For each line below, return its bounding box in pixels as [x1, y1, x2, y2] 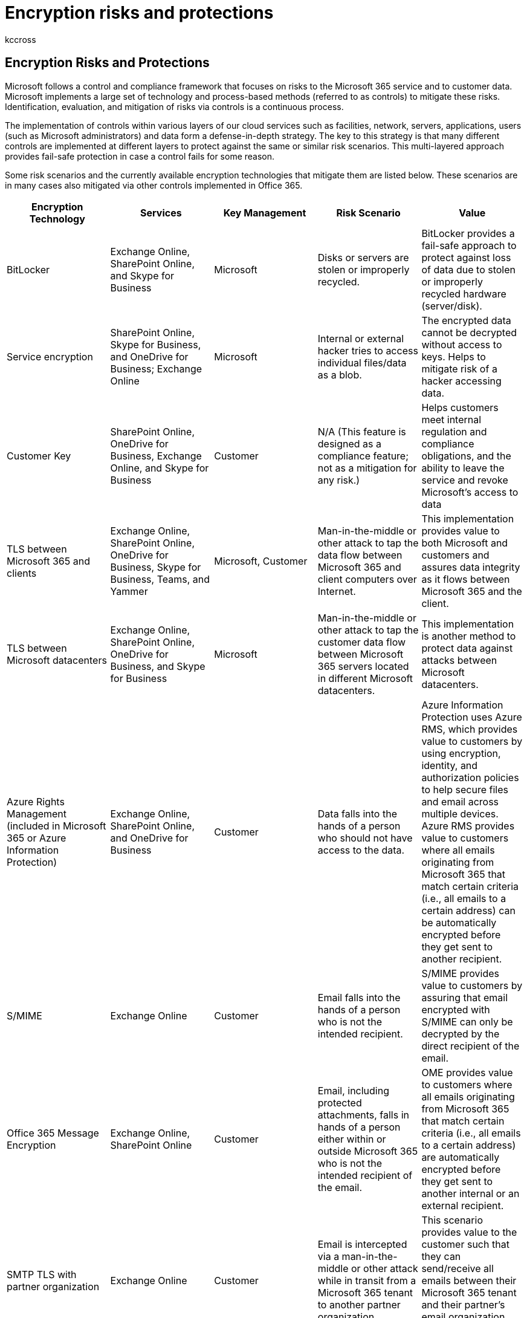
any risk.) [317, 473, 360, 486]
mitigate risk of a [421, 362, 497, 375]
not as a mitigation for [317, 461, 417, 474]
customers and [421, 548, 490, 561]
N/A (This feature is [317, 425, 406, 438]
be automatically [421, 916, 497, 929]
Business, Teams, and [110, 573, 210, 585]
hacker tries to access [317, 344, 418, 357]
